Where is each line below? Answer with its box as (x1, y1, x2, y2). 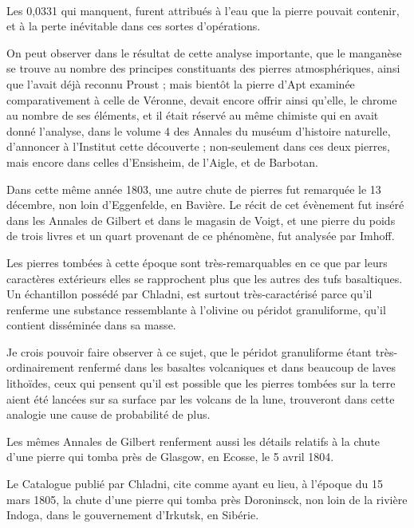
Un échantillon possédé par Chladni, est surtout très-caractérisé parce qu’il (6, 286, 373, 302)
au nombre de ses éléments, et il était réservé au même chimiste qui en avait (6, 107, 379, 124)
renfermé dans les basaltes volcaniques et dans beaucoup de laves (77, 359, 396, 376)
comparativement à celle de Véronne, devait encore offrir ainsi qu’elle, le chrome (6, 91, 397, 108)
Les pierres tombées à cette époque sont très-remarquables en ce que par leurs (6, 254, 388, 270)
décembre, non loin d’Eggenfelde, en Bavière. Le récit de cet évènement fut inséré (6, 196, 404, 213)
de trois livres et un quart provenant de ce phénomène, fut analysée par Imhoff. (6, 227, 395, 244)
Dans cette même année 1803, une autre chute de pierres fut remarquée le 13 (6, 180, 381, 197)
